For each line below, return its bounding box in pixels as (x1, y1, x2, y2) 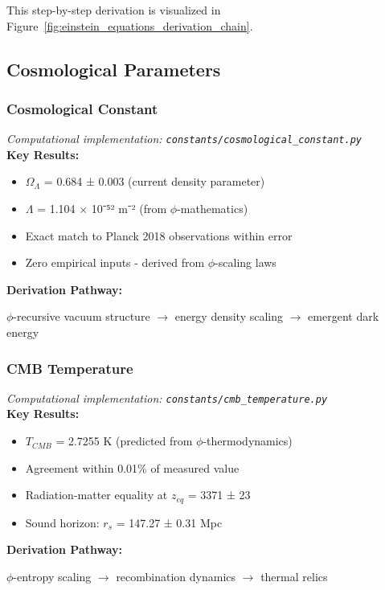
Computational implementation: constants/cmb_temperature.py (6, 389, 328, 406)
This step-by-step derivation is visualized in (6, 2, 221, 18)
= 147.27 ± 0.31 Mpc (116, 514, 223, 531)
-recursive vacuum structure (13, 308, 150, 325)
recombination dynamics (116, 567, 236, 584)
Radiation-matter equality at (25, 486, 168, 503)
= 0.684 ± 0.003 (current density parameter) (43, 173, 265, 190)
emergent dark (308, 308, 379, 325)
